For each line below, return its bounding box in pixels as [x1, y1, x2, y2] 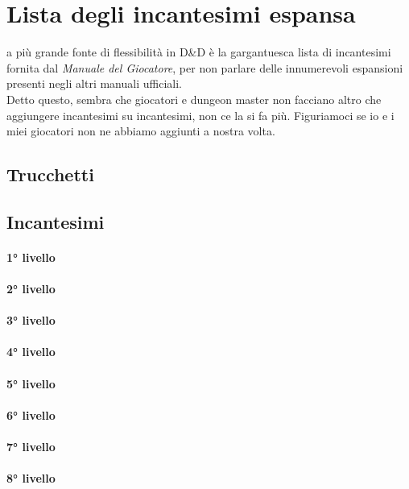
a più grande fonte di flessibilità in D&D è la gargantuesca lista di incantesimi [6, 44, 391, 60]
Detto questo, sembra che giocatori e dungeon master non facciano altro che [6, 90, 382, 107]
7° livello [6, 437, 56, 454]
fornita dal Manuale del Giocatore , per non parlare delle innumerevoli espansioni [6, 59, 403, 76]
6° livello [6, 406, 56, 423]
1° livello [6, 248, 56, 265]
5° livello [6, 375, 56, 392]
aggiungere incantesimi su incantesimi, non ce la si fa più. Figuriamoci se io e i [6, 106, 395, 123]
